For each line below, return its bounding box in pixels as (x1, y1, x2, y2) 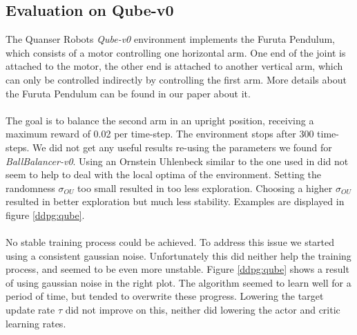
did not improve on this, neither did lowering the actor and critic (65, 303, 340, 317)
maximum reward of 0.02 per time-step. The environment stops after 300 (6, 126, 314, 141)
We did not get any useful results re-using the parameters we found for (32, 140, 332, 154)
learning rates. (6, 316, 66, 330)
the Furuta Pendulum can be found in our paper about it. (6, 86, 251, 100)
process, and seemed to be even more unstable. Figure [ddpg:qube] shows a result (6, 262, 349, 276)
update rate (6, 303, 55, 317)
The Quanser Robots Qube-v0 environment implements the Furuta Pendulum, (6, 32, 335, 46)
